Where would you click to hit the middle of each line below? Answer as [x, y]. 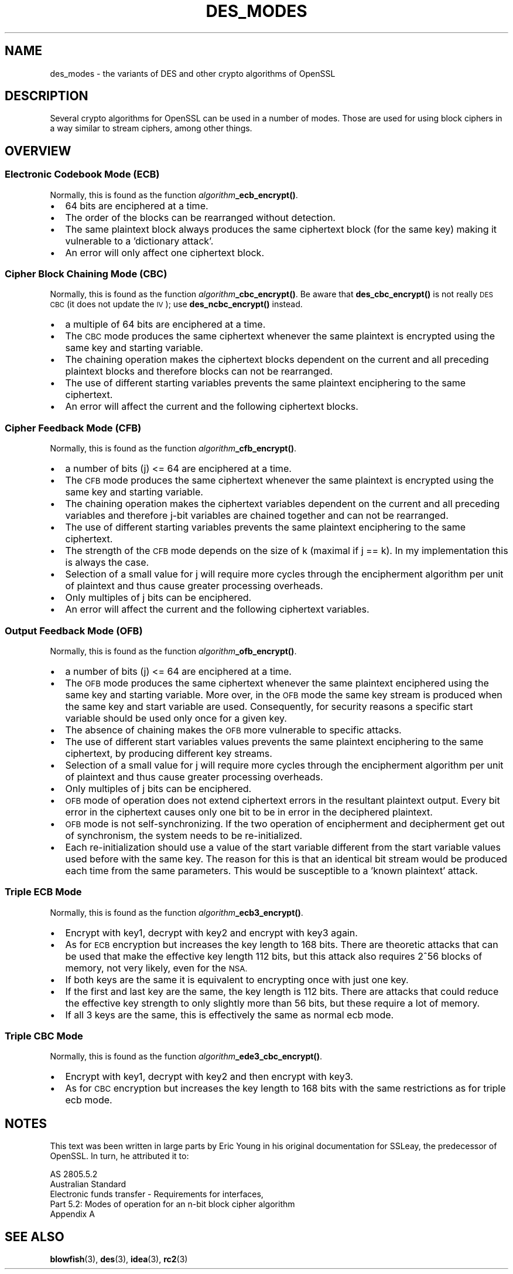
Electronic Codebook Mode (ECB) [82, 174]
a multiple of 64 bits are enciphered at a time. [165, 325]
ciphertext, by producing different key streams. [169, 753]
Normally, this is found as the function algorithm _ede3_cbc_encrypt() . [186, 1056]
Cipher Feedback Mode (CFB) [73, 428]
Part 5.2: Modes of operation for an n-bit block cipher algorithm [172, 1204]
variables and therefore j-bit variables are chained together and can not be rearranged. [257, 516]
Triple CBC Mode [44, 1036]
